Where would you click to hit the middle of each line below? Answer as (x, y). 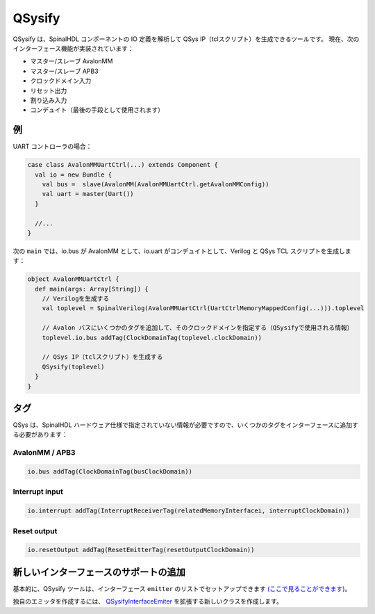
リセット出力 (49, 90)
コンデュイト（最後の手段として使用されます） (97, 110)
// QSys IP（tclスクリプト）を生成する (102, 357)
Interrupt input (38, 492)
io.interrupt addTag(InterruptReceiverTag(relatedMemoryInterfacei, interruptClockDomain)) (189, 511)
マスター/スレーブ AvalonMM (72, 61)
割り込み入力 (49, 100)
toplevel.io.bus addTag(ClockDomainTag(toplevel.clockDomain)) (152, 338)
